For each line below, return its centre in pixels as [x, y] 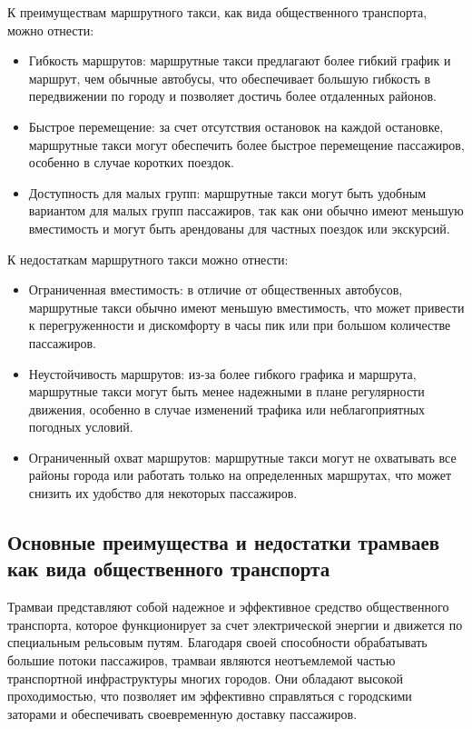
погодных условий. [81, 427]
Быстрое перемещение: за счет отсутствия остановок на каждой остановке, [236, 126]
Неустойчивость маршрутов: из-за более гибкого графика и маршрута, [222, 373]
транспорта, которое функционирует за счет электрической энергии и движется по [235, 624]
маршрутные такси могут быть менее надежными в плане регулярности [226, 391]
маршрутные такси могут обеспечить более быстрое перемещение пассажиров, [246, 144]
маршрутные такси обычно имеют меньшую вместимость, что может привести [246, 307]
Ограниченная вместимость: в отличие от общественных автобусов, [216, 290]
